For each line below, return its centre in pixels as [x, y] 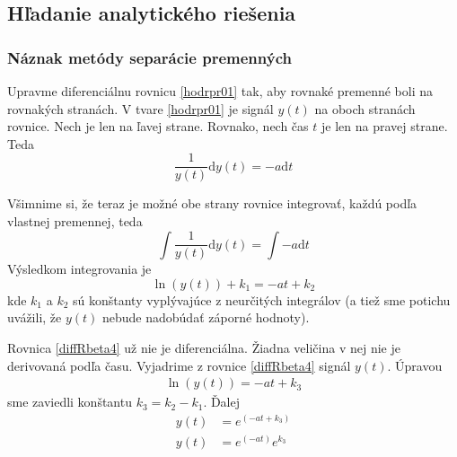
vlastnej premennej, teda [75, 221]
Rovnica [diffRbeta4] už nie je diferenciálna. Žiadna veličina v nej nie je [204, 347]
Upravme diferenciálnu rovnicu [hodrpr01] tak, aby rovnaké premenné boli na [220, 91]
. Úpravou [415, 365]
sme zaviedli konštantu [70, 402]
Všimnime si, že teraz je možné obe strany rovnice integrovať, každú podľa [212, 203]
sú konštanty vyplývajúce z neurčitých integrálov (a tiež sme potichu [262, 299]
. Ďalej [222, 402]
